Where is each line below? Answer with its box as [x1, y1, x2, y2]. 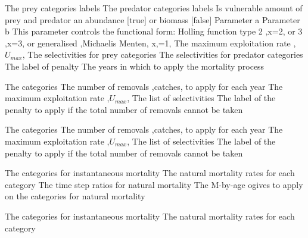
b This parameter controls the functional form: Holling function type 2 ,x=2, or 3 [5, 25, 303, 37]
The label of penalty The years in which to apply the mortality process [5, 59, 265, 72]
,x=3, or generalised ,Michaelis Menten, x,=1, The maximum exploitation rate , [5, 36, 296, 49]
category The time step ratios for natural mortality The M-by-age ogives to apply [5, 178, 303, 190]
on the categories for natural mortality [5, 190, 145, 202]
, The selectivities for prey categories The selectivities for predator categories [22, 48, 303, 61]
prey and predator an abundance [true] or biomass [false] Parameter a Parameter [5, 13, 300, 26]
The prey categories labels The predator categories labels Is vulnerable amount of [5, 2, 303, 14]
